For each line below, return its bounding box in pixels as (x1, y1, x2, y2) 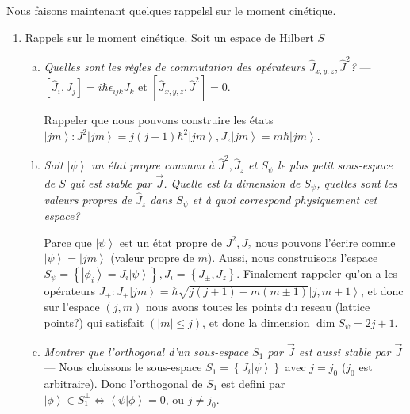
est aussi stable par (298, 343, 391, 359)
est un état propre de (119, 234, 223, 250)
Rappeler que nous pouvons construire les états (44, 112, 274, 128)
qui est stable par (69, 174, 152, 191)
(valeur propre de (110, 249, 194, 266)
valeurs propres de (44, 191, 132, 207)
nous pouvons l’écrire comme (255, 234, 396, 250)
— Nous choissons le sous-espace (44, 359, 202, 375)
